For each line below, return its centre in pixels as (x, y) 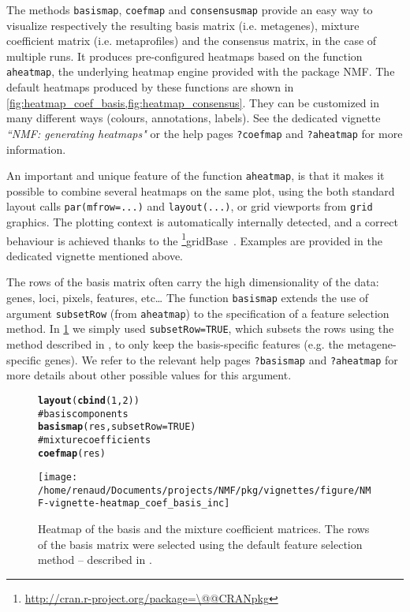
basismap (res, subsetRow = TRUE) (117, 427)
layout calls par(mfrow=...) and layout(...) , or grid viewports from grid (190, 206)
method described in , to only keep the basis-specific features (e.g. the (175, 344)
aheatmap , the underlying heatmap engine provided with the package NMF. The (201, 71)
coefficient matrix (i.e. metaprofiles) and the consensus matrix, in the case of (192, 41)
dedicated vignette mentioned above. (95, 255)
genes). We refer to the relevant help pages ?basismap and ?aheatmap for (221, 359)
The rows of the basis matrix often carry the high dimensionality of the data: (193, 282)
